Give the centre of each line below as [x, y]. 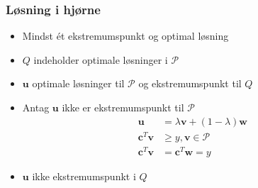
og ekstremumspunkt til [190, 83]
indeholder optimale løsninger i [101, 59]
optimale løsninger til [78, 83]
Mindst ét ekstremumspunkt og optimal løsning [125, 36]
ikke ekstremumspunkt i [84, 176]
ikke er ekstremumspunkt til [123, 107]
